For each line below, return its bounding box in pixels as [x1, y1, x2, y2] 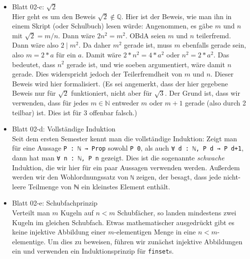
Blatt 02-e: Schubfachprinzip [12, 198, 98, 208]
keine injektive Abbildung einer [12, 227, 106, 237]
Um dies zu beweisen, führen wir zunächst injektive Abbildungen [48, 236, 243, 246]
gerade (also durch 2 [185, 97, 246, 107]
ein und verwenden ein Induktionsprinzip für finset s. [12, 246, 174, 256]
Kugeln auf [60, 207, 94, 218]
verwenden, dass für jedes [12, 97, 89, 107]
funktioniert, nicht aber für [71, 88, 152, 98]
